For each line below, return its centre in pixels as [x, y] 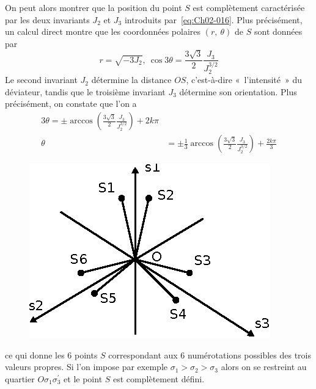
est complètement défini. [159, 378]
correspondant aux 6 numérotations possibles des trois [210, 354]
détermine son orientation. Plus [238, 91]
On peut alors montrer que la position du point [94, 7]
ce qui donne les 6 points [51, 354]
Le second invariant [41, 80]
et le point [83, 378]
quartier [20, 378]
